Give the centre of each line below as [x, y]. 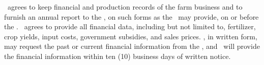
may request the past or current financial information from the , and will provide [132, 46]
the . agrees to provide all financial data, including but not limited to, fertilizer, [130, 26]
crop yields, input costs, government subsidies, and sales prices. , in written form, [131, 36]
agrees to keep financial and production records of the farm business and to [125, 7]
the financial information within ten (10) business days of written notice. [118, 56]
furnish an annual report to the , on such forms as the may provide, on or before [131, 16]
